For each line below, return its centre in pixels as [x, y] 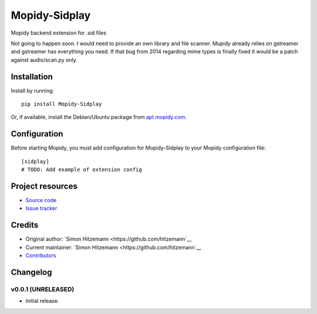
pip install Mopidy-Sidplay [62, 104]
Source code [41, 200]
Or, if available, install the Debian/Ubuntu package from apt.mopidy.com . [99, 117]
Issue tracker [41, 209]
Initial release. [42, 301]
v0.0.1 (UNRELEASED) [43, 289]
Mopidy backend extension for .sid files [59, 33]
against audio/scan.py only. [44, 60]
